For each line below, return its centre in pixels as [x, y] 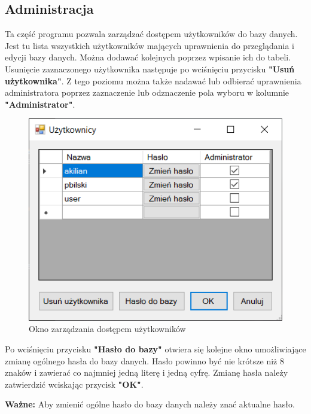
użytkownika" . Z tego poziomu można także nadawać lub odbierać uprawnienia [153, 80]
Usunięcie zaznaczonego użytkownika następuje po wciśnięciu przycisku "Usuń [150, 69]
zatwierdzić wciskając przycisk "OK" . [74, 384]
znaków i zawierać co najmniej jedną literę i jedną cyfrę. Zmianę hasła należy [147, 372]
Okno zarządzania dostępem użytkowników [107, 329]
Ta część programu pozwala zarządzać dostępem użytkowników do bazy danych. [151, 34]
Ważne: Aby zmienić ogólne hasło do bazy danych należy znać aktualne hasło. [150, 404]
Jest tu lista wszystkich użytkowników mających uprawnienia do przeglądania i [150, 45]
